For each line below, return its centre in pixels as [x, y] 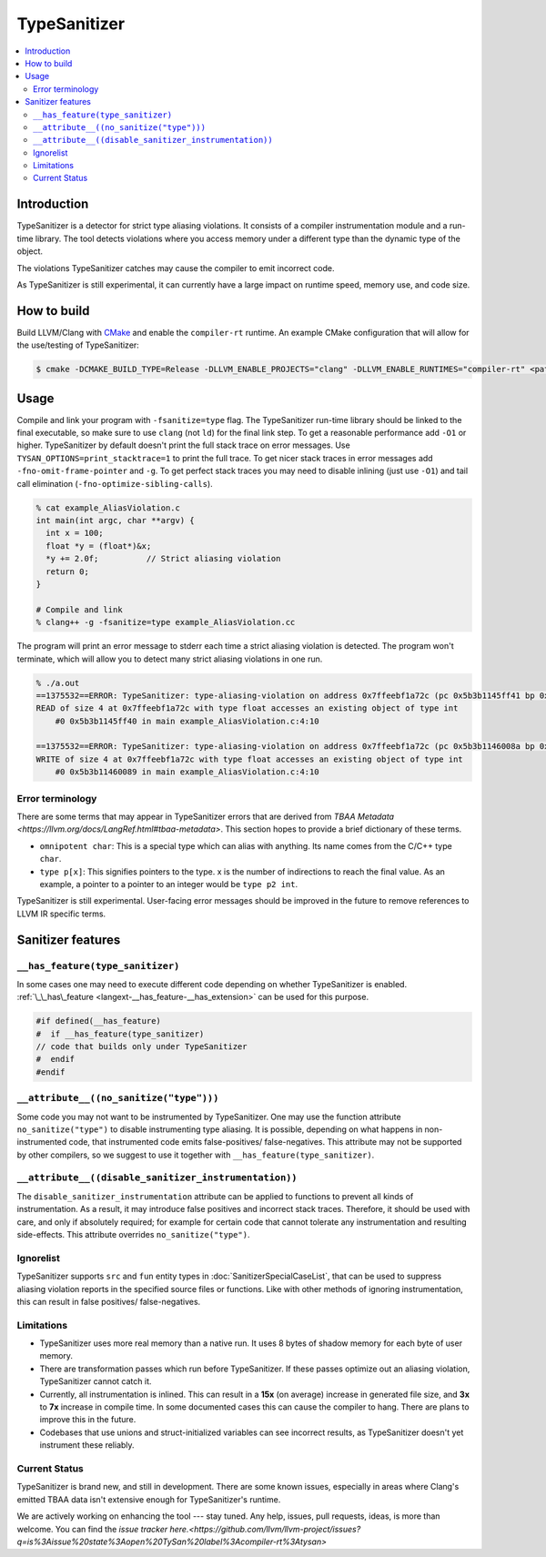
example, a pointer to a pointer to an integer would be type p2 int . [169, 884]
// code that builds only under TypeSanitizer [142, 1047]
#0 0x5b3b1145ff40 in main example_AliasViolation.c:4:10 [187, 721]
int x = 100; [75, 533]
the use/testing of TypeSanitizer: [78, 345]
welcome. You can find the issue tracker [92, 1529]
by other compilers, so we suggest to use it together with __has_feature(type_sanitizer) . [196, 1155]
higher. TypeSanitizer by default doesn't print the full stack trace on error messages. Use [183, 445]
